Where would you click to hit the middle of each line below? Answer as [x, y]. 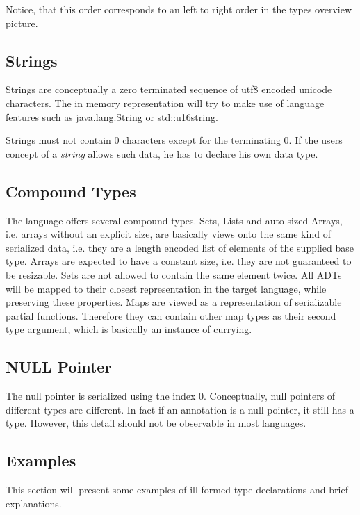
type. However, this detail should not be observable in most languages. [156, 423]
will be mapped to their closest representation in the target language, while [166, 288]
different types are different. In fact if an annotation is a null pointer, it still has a [180, 409]
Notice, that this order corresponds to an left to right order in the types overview [179, 9]
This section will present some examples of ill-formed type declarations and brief [177, 490]
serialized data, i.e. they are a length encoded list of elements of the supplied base [180, 247]
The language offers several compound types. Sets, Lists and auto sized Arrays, [174, 220]
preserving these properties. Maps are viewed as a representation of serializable [174, 302]
